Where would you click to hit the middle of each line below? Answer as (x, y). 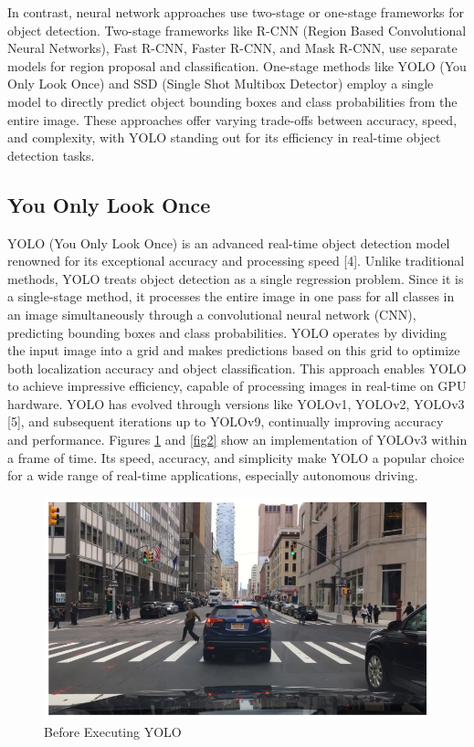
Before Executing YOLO (113, 732)
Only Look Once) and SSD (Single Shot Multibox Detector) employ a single (221, 84)
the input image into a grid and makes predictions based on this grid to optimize (234, 350)
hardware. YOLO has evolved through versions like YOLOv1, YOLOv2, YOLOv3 (236, 403)
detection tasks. (51, 155)
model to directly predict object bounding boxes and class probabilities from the (232, 101)
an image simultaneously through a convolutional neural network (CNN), (212, 314)
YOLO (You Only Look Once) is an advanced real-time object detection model (229, 242)
